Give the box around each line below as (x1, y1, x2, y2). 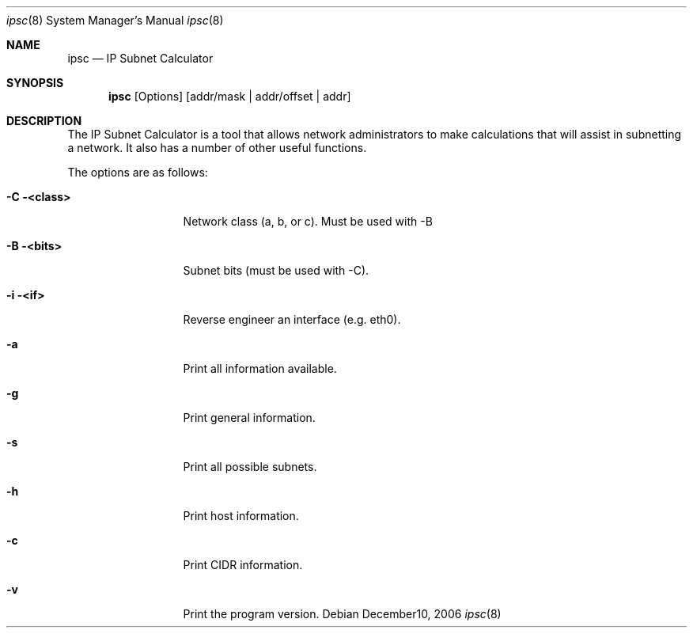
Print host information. (183, 509, 299, 522)
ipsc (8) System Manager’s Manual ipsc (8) (6, 13, 224, 27)
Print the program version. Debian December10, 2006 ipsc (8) (183, 607, 502, 621)
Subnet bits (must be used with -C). (183, 264, 369, 277)
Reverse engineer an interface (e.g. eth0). (183, 313, 401, 326)
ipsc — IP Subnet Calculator (67, 51, 214, 65)
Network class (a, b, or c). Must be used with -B (183, 214, 433, 228)
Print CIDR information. (183, 558, 303, 571)
